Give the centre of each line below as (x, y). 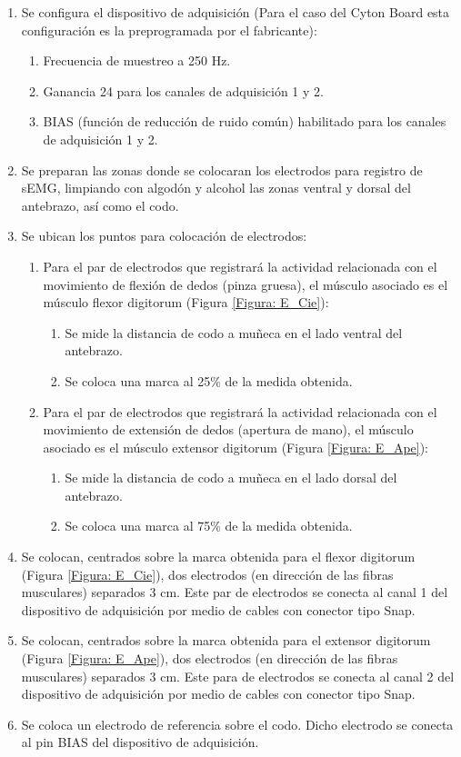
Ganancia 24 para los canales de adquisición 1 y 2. (183, 90)
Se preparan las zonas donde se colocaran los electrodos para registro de (222, 169)
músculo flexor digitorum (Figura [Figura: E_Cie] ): (186, 302)
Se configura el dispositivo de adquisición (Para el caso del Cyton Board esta (236, 12)
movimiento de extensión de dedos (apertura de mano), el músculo (228, 429)
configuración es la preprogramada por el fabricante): (169, 30)
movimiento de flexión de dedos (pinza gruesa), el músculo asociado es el (246, 284)
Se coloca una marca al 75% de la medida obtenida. (209, 526)
